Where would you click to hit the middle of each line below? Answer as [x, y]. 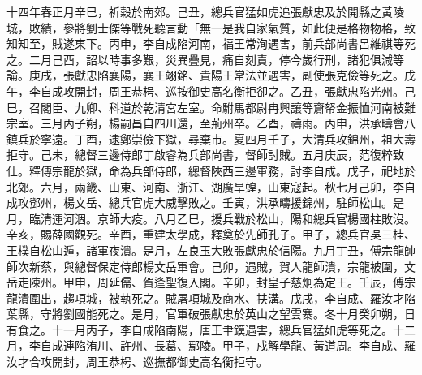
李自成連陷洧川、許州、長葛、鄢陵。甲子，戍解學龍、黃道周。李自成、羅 [222, 345]
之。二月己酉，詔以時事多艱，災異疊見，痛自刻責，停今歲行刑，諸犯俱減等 [205, 59]
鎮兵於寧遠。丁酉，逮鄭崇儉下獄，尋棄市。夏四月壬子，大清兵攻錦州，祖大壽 [211, 138]
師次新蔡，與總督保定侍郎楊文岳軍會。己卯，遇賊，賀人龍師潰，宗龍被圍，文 [211, 266]
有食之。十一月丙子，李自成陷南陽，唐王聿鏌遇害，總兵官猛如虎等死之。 [200, 329]
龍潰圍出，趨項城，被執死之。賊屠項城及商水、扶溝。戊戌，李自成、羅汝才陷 [211, 297]
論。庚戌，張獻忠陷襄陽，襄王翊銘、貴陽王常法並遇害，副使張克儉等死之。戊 [211, 75]
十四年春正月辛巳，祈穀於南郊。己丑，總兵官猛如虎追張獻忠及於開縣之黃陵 [205, 11]
